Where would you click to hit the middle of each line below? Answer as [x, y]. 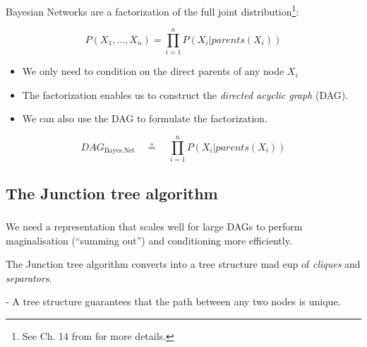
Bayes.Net [120, 151]
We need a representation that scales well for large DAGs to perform [154, 226]
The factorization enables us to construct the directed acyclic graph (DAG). [185, 94]
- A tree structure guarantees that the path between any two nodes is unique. [173, 301]
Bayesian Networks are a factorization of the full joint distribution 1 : [152, 10]
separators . [29, 277]
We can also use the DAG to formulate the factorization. [145, 118]
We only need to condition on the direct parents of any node [153, 71]
